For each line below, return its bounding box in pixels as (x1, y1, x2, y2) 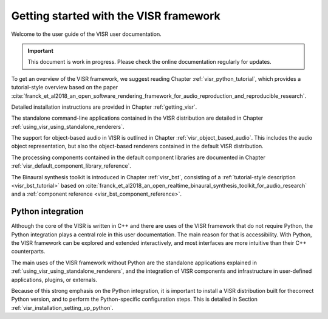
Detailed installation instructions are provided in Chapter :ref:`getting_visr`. (11, 103, 197, 111)
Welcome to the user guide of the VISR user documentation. (11, 30, 162, 38)
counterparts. (11, 248, 46, 255)
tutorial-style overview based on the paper (11, 84, 118, 91)
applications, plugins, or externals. (11, 276, 98, 283)
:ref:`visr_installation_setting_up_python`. (11, 304, 114, 311)
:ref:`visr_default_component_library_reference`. (11, 162, 132, 170)
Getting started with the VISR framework (11, 9, 221, 22)
